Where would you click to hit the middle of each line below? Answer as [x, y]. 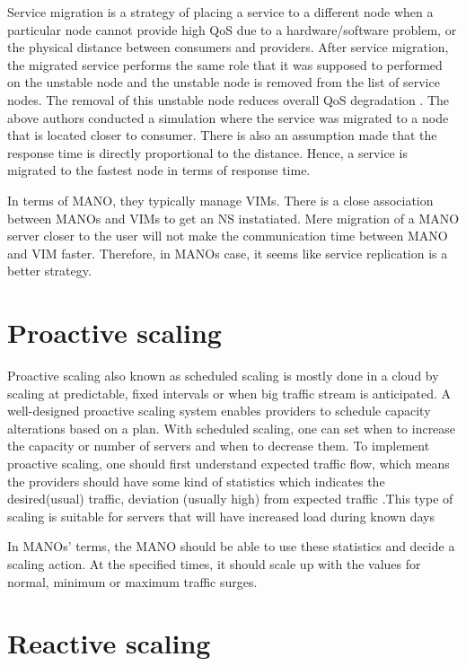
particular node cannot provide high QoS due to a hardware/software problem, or [232, 29]
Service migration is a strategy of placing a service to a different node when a [220, 12]
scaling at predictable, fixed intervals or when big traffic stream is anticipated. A [229, 393]
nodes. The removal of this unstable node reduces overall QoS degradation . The [229, 99]
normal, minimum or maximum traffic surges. [132, 581]
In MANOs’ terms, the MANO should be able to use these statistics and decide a [231, 546]
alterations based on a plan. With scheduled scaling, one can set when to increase [232, 428]
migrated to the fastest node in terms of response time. [159, 170]
